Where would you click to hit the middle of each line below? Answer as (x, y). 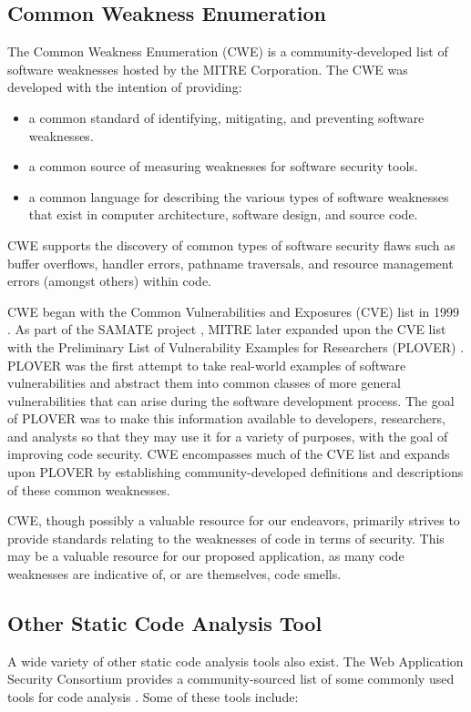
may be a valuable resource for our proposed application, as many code (206, 556)
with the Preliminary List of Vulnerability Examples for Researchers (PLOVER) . (236, 346)
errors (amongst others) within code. (109, 281)
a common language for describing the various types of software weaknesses (239, 196)
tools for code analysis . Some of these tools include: (153, 697)
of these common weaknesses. (89, 489)
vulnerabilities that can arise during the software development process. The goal (231, 400)
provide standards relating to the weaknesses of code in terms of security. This (226, 538)
